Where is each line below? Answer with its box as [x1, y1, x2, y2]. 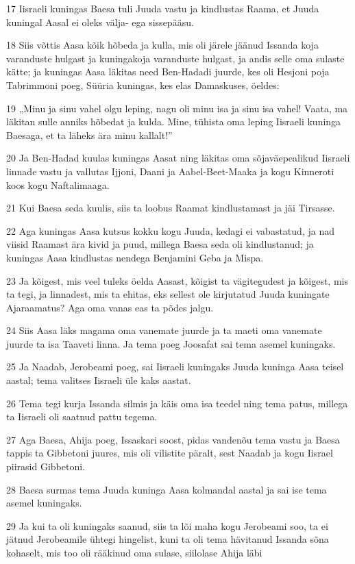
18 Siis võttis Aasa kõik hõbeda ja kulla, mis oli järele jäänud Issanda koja [6, 38, 319, 52]
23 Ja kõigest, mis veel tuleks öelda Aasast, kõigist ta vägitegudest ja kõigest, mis [6, 273, 348, 287]
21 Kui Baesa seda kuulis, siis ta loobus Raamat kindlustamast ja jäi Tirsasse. [6, 201, 335, 215]
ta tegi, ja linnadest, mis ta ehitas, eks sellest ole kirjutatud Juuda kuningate [6, 287, 330, 301]
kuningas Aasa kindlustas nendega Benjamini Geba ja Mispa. [6, 250, 264, 264]
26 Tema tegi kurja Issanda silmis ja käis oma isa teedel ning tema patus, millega [6, 396, 348, 410]
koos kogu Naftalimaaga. [6, 177, 110, 192]
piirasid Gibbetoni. [6, 459, 85, 474]
